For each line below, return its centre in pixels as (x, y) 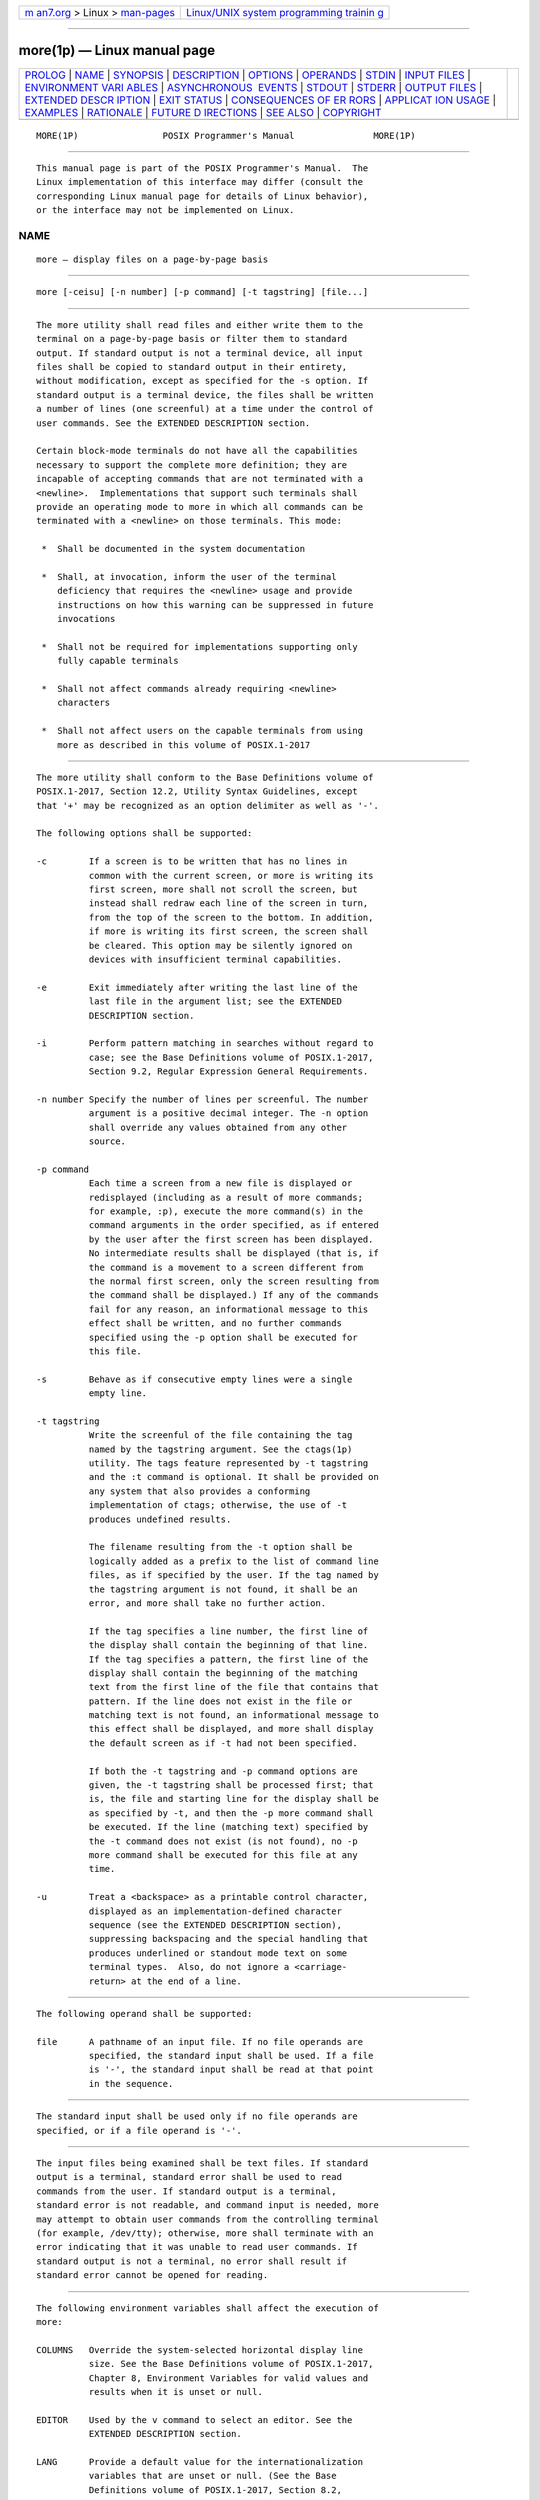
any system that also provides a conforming (199, 1491)
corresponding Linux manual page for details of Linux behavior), (202, 196)
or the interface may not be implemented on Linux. (165, 210)
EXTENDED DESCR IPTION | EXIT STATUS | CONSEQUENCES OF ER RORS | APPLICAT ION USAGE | (260, 100)
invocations (86, 619)
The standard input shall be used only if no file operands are (197, 2116)
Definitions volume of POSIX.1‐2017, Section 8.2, (215, 2489)
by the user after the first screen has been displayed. (231, 1239)
